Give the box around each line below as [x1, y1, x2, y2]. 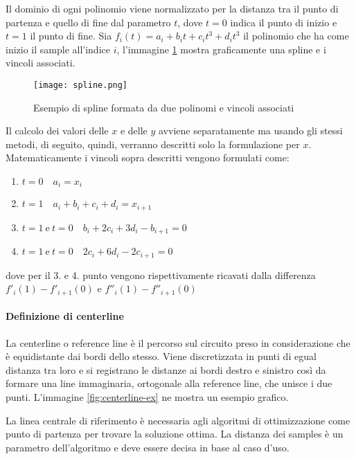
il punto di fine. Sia [30, 28, 112, 43]
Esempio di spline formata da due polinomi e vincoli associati [33, 100, 294, 114]
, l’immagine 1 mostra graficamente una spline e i [116, 42, 326, 56]
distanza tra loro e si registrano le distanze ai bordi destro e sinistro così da [6, 362, 326, 377]
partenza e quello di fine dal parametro [6, 15, 171, 29]
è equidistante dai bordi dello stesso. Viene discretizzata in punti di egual [6, 349, 317, 363]
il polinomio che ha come [243, 28, 349, 43]
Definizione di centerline [6, 309, 124, 323]
